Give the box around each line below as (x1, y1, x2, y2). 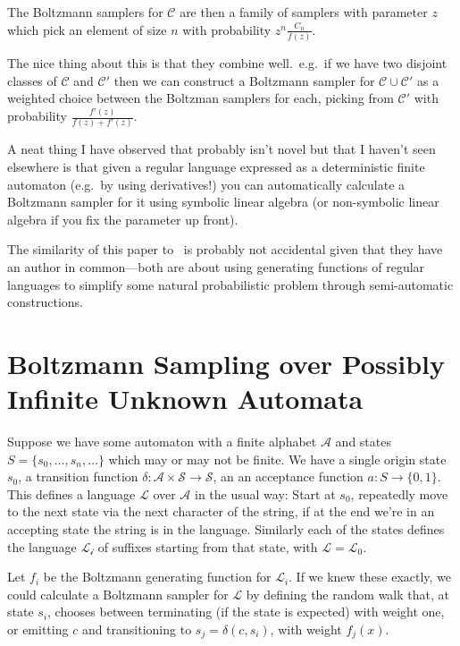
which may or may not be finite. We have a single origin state (108, 449, 447, 468)
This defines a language (7, 484, 136, 503)
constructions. (7, 293, 83, 311)
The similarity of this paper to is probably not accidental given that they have (7, 240, 443, 259)
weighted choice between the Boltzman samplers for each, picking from (7, 89, 394, 107)
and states (335, 432, 391, 451)
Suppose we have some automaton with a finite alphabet (7, 432, 317, 451)
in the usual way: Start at (195, 484, 336, 503)
